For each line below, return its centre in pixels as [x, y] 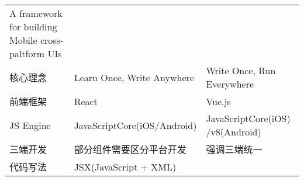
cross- [52, 40]
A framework [36, 13]
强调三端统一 [234, 149]
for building [33, 27]
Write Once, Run [241, 70]
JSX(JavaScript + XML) [125, 166]
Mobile [23, 40]
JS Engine [30, 125]
